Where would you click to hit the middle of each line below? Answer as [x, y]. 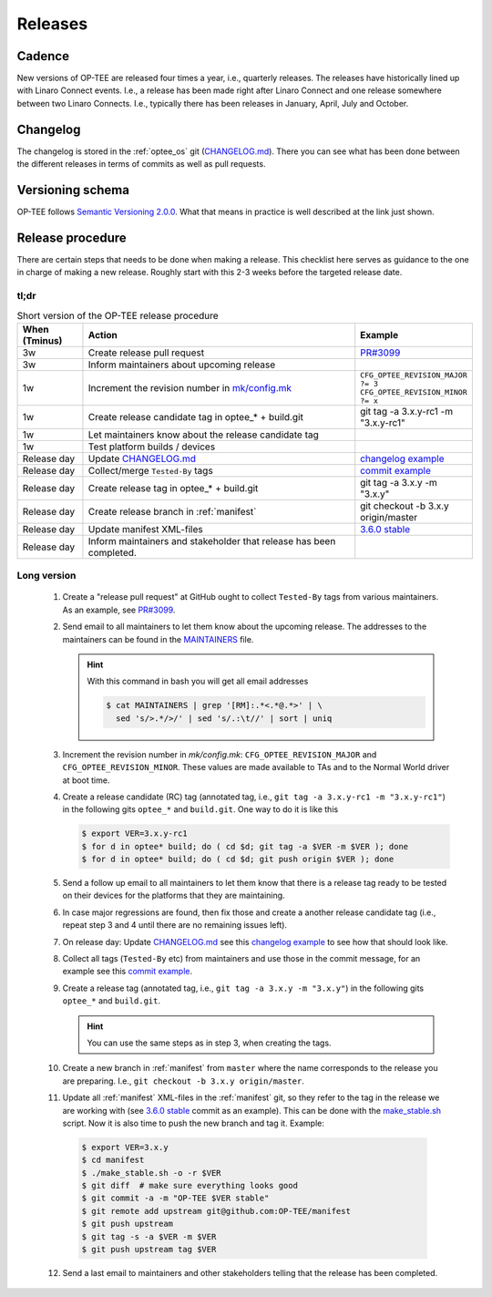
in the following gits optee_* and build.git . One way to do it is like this [200, 809]
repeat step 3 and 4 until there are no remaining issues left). [174, 925]
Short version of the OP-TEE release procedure [118, 315]
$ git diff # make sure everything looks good [190, 1186]
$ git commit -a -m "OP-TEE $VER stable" [175, 1198]
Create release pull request [146, 353]
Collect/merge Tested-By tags [150, 470]
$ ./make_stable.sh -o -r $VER [152, 1173]
